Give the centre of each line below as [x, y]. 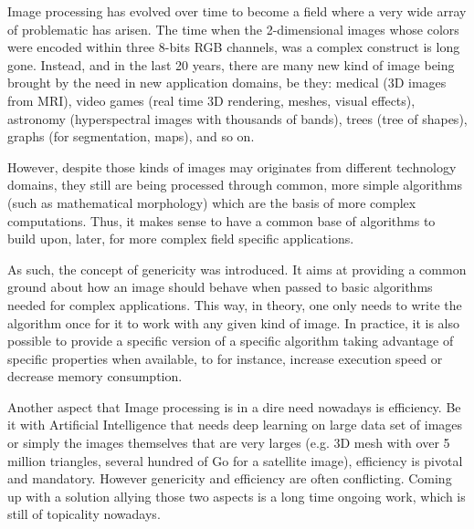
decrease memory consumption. [95, 376]
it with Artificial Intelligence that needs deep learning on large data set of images [235, 425]
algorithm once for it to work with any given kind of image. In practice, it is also [233, 322]
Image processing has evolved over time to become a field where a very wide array [237, 11]
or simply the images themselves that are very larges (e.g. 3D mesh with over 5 [229, 443]
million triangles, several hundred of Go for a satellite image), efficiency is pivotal [235, 460]
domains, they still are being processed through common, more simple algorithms [235, 185]
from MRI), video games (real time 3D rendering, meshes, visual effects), [211, 100]
